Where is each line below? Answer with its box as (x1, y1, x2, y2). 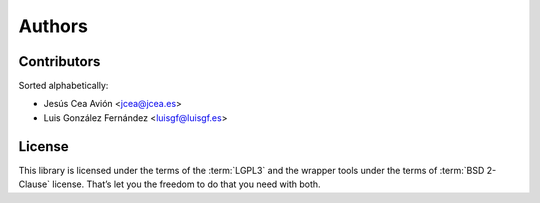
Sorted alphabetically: (18, 80, 109, 92)
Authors (18, 15, 89, 37)
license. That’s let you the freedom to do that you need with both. (51, 178, 321, 190)
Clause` (18, 178, 50, 190)
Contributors (18, 53, 101, 70)
